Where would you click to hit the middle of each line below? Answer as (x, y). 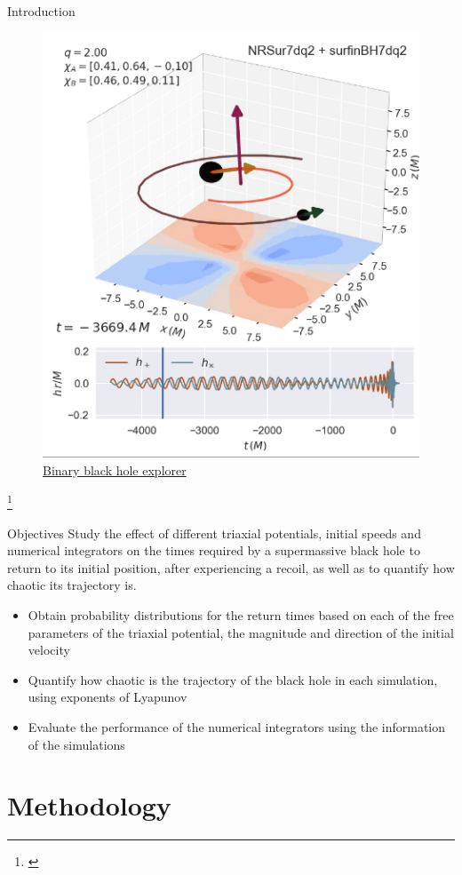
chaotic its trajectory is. (72, 585)
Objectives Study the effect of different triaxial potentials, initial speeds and (214, 533)
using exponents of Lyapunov (108, 697)
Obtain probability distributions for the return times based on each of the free (241, 614)
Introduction (41, 11)
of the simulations (76, 744)
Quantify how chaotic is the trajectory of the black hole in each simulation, (233, 679)
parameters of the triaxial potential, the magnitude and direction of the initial (241, 632)
